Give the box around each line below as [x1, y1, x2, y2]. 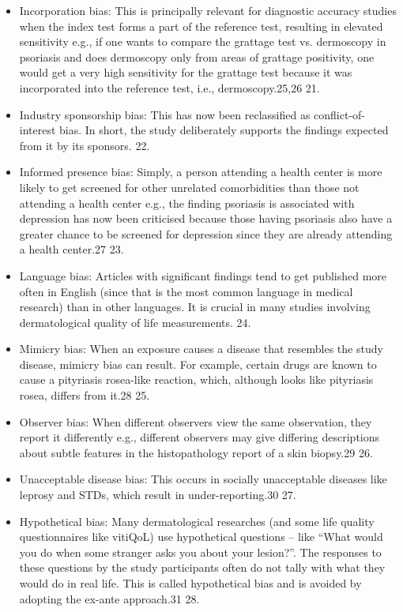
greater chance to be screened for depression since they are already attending [19, 225, 393, 242]
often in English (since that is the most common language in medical [19, 283, 353, 299]
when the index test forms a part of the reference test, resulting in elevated [19, 17, 383, 34]
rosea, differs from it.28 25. [19, 387, 150, 404]
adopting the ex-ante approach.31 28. [19, 590, 200, 606]
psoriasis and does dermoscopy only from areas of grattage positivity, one [19, 48, 375, 65]
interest [19, 122, 56, 138]
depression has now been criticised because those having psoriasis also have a [19, 210, 393, 227]
